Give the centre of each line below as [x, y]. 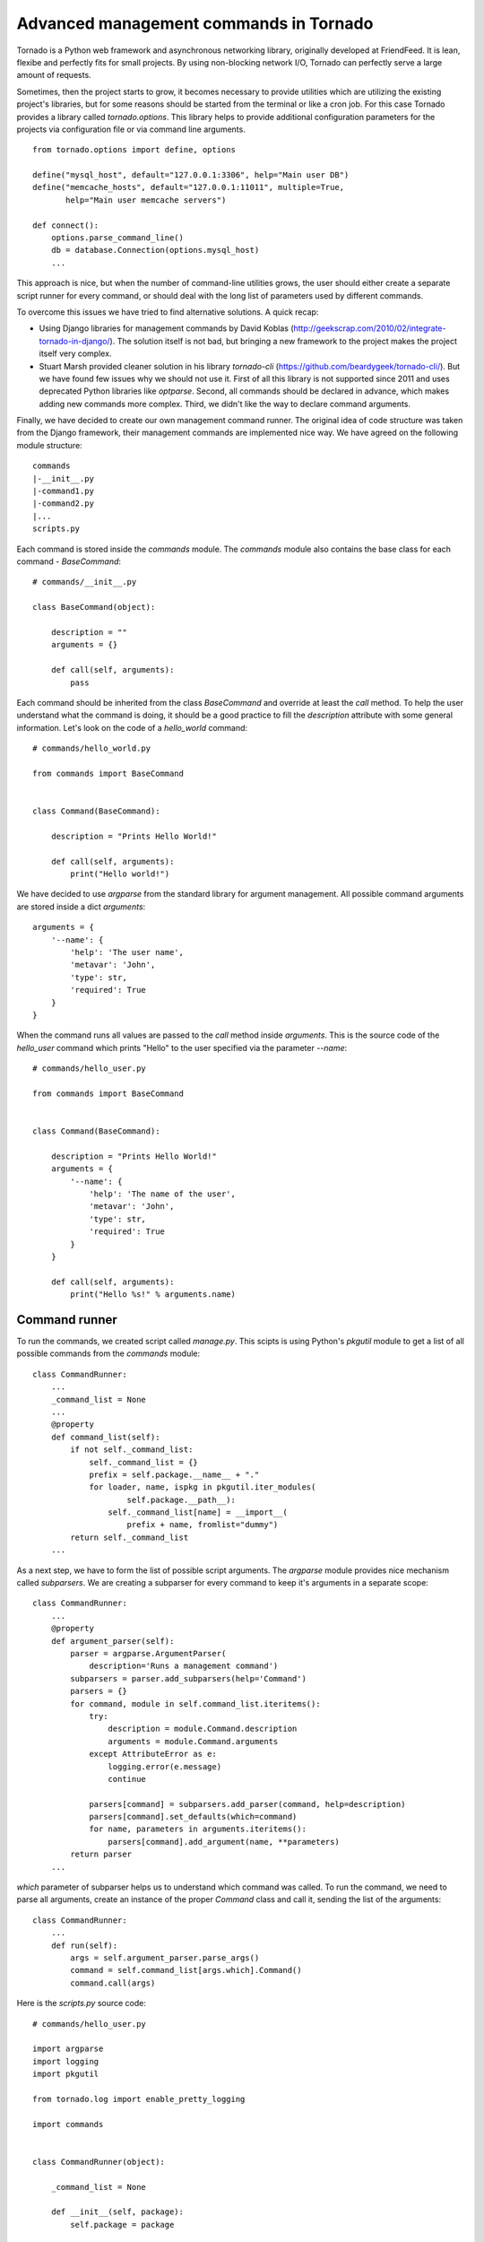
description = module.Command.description [203, 1729]
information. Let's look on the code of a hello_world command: [132, 727]
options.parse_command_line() [117, 238]
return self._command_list [130, 1537]
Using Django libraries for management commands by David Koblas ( [166, 328]
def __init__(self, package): [117, 2212]
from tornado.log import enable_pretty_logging [139, 2099]
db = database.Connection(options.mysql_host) [155, 250]
